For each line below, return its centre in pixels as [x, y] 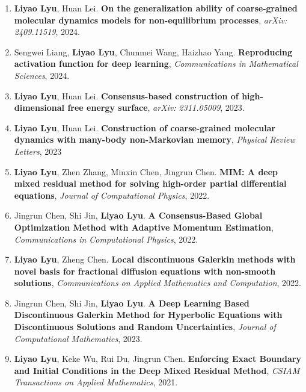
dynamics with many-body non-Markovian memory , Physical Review [155, 139]
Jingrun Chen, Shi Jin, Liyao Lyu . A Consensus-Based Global [138, 215]
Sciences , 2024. [42, 75]
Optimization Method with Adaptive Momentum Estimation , [144, 227]
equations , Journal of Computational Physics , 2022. [112, 195]
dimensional [39, 107]
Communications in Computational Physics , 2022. [106, 239]
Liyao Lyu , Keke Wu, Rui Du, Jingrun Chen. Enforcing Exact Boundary [158, 359]
